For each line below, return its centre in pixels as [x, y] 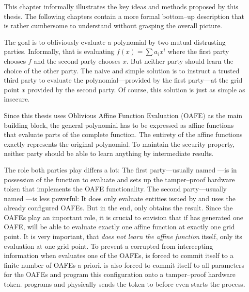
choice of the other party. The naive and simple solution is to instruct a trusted [122, 70]
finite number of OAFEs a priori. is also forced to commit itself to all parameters [124, 265]
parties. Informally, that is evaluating [59, 51]
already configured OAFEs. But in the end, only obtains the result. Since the [118, 208]
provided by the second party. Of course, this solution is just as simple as [136, 89]
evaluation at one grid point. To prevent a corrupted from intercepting [109, 246]
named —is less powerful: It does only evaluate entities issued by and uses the [120, 198]
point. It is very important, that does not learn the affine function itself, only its [123, 236]
